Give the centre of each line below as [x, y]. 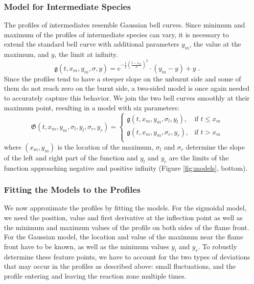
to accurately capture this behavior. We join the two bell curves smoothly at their [127, 98]
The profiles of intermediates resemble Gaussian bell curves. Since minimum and [125, 25]
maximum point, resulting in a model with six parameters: [92, 107]
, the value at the [215, 44]
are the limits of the [199, 157]
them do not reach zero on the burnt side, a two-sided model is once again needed [127, 88]
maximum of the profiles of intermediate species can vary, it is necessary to [116, 34]
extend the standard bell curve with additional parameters [92, 44]
